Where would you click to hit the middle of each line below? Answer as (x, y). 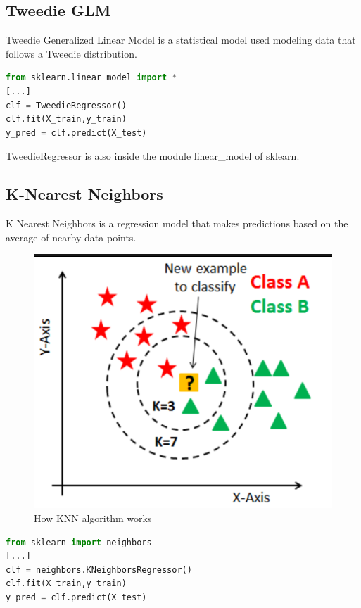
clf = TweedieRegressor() (66, 105)
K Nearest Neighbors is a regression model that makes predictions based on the (177, 223)
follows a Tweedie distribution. (71, 53)
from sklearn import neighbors (79, 542)
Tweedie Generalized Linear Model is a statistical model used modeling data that (181, 40)
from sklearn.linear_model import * (91, 78)
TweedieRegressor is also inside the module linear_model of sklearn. (153, 156)
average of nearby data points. (71, 237)
